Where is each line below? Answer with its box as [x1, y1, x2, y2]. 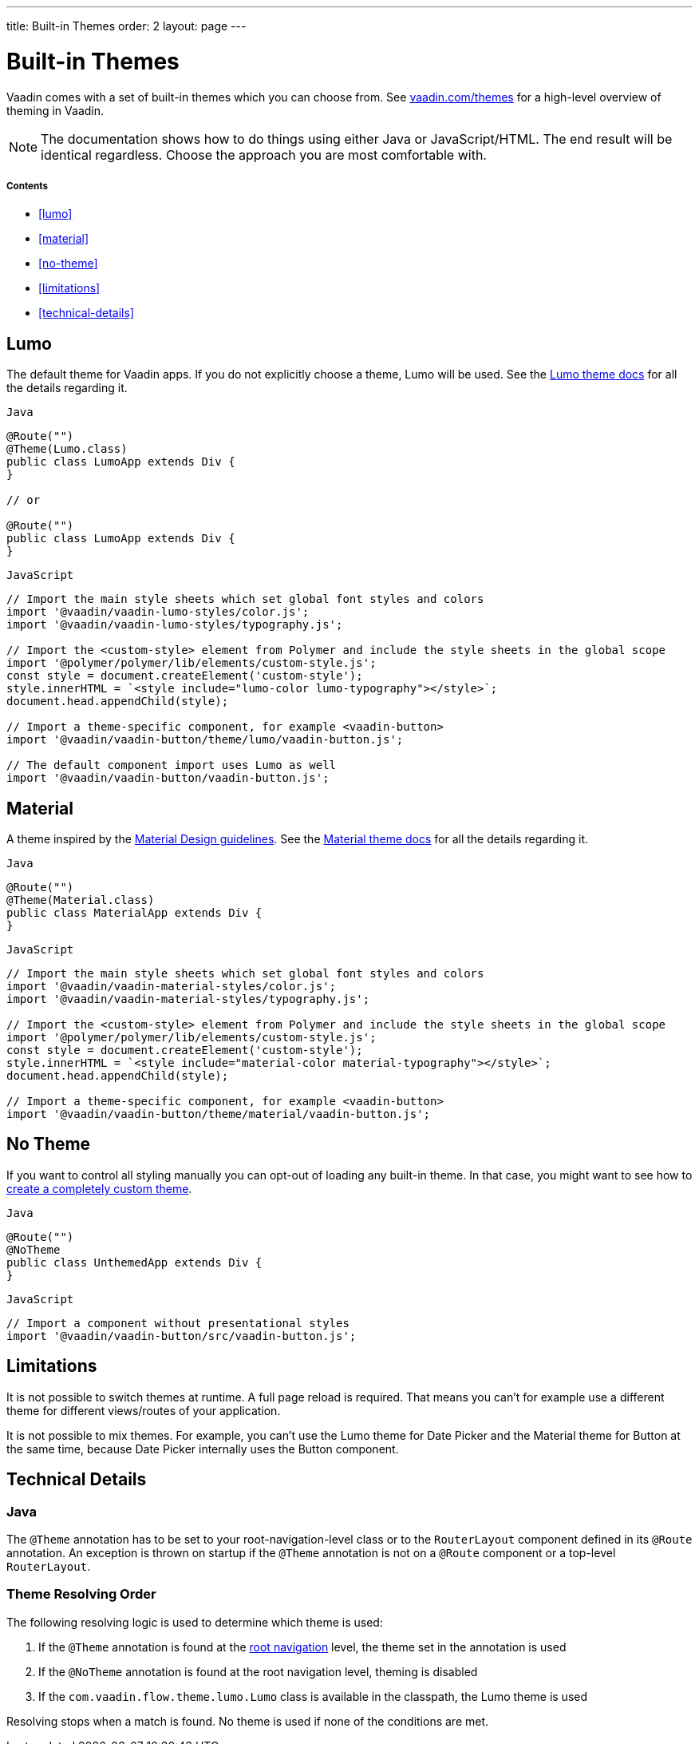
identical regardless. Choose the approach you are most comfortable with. [41, 146, 487, 163]
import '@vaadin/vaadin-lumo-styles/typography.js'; [6, 618, 343, 632]
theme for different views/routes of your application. [6, 1403, 281, 1417]
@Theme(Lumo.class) [6, 442, 128, 456]
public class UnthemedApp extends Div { [6, 1255, 263, 1269]
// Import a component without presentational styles [6, 1316, 349, 1330]
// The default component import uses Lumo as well [6, 759, 337, 772]
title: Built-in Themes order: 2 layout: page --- [6, 19, 247, 33]
